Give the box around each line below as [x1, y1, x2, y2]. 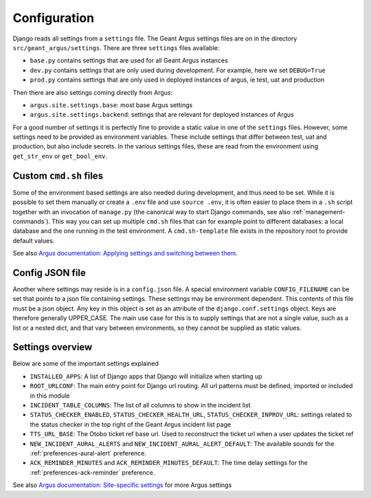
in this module [30, 392, 70, 400]
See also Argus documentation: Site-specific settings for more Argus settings [12, 481, 232, 489]
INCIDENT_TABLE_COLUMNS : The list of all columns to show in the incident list [30, 401, 251, 409]
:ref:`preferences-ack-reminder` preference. [30, 468, 155, 477]
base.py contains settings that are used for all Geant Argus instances [30, 56, 228, 65]
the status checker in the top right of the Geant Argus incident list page [30, 420, 232, 429]
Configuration [12, 10, 95, 25]
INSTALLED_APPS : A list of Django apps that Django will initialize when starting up [30, 372, 262, 381]
